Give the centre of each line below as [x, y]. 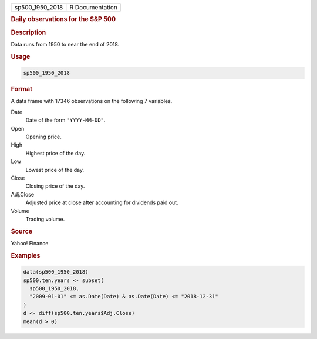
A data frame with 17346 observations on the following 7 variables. [92, 101]
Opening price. [43, 137]
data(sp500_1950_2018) [56, 272]
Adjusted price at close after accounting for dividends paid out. [102, 202]
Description [28, 32]
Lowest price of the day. [55, 169]
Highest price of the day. [55, 153]
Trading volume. [45, 219]
